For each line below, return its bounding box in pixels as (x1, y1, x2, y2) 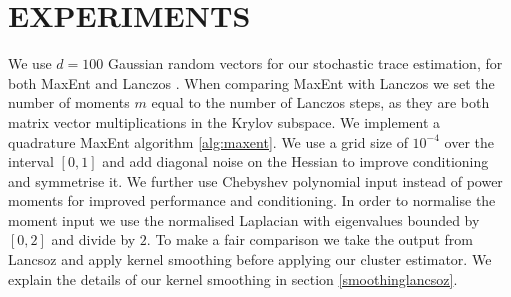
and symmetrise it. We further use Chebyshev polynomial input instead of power (8, 170, 503, 191)
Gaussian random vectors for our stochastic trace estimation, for (107, 53, 503, 74)
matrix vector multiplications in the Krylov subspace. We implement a (8, 111, 441, 132)
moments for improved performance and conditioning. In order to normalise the (8, 190, 496, 211)
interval (8, 151, 54, 172)
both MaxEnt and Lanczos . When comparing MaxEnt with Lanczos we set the (8, 72, 495, 93)
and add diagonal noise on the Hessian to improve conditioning (102, 151, 489, 172)
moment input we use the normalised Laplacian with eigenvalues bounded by (8, 209, 480, 230)
